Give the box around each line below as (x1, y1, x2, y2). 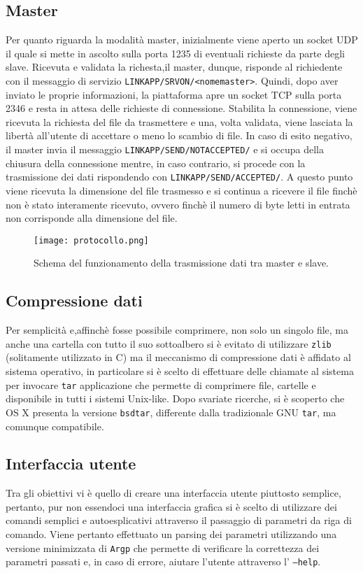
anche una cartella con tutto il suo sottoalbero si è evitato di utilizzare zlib (6, 336, 332, 351)
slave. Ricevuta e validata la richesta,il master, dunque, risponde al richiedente (6, 59, 343, 74)
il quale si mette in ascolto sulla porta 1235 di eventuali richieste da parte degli (6, 45, 345, 60)
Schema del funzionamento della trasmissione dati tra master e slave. (34, 255, 329, 270)
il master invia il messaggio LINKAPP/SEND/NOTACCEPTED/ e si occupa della (6, 142, 325, 157)
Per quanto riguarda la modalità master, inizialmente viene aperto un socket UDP (6, 32, 358, 47)
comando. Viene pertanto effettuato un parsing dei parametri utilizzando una (6, 527, 337, 542)
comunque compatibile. (6, 418, 104, 433)
